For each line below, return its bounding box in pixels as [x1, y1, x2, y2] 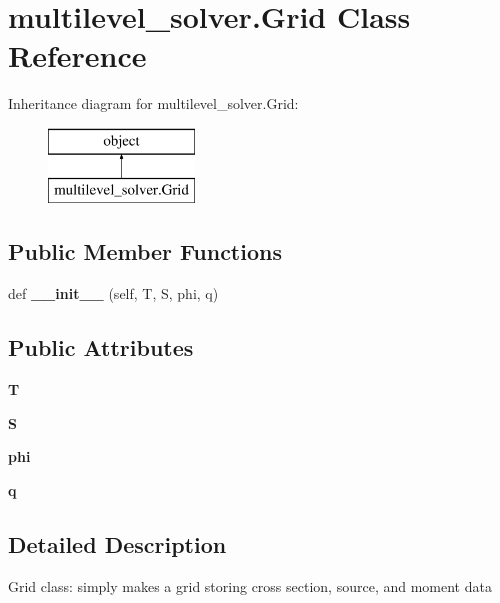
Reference [8, 35, 147, 76]
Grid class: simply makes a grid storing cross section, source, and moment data [8, 575, 492, 596]
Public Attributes [8, 332, 194, 363]
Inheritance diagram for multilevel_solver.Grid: [8, 93, 299, 114]
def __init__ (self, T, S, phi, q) [8, 283, 219, 304]
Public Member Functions [8, 236, 282, 267]
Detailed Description [8, 528, 227, 559]
